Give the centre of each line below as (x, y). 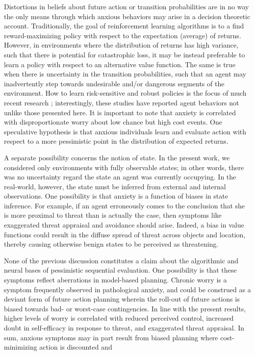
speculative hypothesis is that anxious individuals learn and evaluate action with (125, 131)
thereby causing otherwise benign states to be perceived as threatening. (111, 244)
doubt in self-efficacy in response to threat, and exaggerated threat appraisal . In (124, 328)
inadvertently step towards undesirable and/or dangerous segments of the (114, 83)
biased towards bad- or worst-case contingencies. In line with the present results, (125, 308)
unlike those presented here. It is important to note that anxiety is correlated (120, 112)
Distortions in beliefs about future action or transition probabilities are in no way (127, 6)
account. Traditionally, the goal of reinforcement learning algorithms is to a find (124, 26)
